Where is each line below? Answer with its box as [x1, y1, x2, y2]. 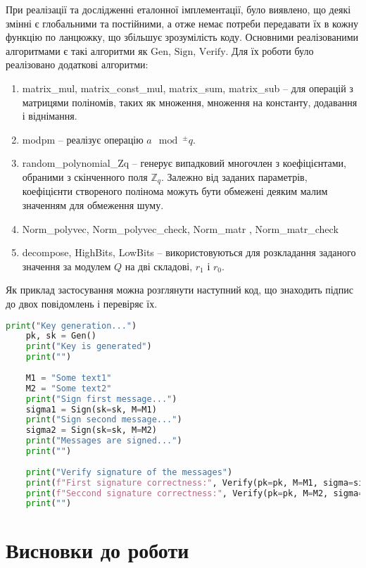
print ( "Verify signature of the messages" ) [25, 467, 233, 477]
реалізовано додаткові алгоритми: [6, 57, 149, 72]
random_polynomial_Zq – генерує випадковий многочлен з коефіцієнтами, [22, 156, 346, 170]
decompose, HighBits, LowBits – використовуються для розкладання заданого [22, 245, 356, 260]
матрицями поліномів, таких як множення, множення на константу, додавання [22, 94, 358, 109]
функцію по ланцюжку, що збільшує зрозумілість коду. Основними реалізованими [6, 30, 359, 44]
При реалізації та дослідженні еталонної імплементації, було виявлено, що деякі [6, 2, 351, 16]
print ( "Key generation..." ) [6, 320, 137, 331]
